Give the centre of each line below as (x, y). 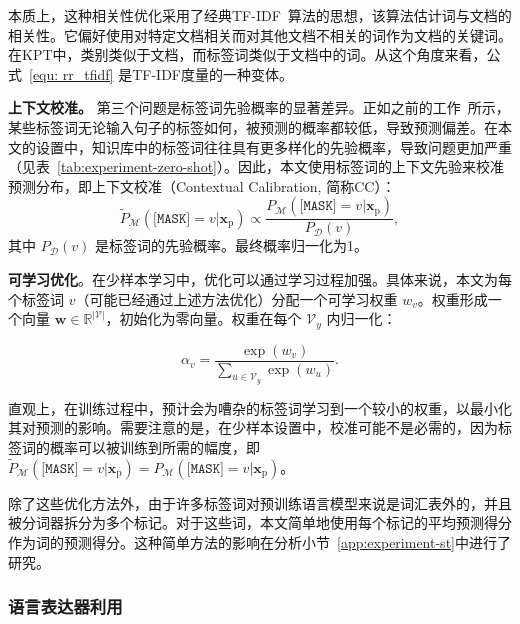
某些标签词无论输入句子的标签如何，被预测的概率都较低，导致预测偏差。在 (253, 126)
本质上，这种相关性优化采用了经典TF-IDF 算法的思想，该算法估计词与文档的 (260, 15)
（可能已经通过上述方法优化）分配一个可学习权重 (236, 298)
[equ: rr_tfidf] (71, 73)
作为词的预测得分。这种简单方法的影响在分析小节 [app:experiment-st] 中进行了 (259, 542)
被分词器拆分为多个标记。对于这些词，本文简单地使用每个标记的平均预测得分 (260, 522)
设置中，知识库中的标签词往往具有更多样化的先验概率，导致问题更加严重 (273, 146)
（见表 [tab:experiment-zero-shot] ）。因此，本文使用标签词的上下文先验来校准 (256, 166)
